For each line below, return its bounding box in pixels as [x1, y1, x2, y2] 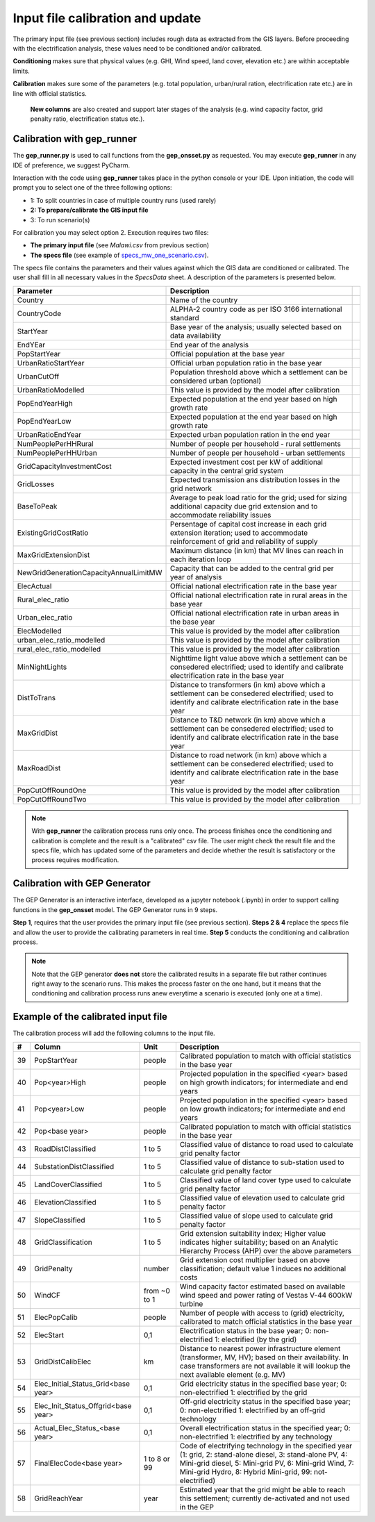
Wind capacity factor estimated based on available [179, 1282, 346, 1291]
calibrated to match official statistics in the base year [179, 1316, 353, 1326]
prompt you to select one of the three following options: [12, 183, 173, 192]
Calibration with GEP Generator [12, 877, 151, 889]
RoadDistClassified [33, 1143, 97, 1153]
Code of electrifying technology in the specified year [179, 1441, 353, 1450]
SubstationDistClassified [33, 1161, 115, 1171]
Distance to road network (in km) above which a [170, 750, 327, 760]
